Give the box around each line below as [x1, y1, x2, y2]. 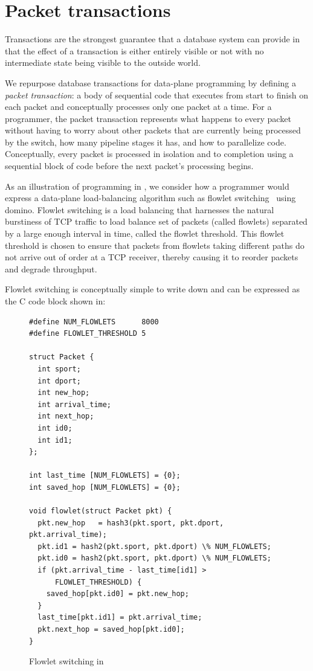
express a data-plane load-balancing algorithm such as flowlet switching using [5, 191, 296, 204]
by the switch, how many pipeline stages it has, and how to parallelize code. [5, 135, 286, 148]
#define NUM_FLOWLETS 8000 [29, 317, 159, 326]
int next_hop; [37, 412, 94, 421]
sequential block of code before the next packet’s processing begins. [5, 159, 254, 172]
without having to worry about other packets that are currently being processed [5, 124, 301, 136]
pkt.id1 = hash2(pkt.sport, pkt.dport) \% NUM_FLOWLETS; [37, 542, 271, 551]
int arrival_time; [37, 400, 112, 409]
